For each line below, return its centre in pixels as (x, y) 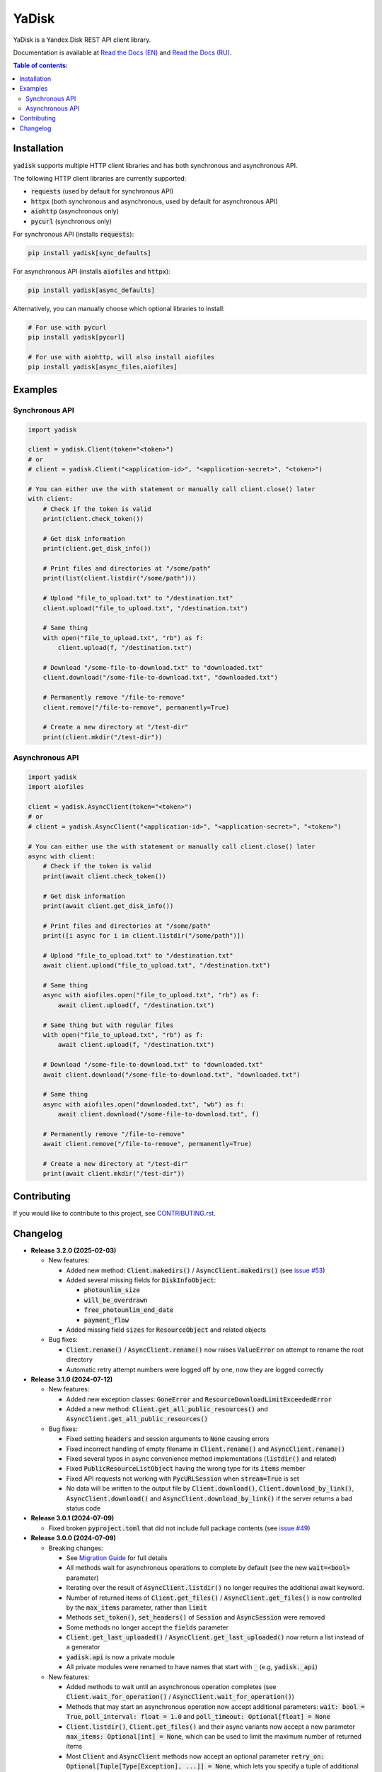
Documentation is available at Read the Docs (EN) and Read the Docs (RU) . (122, 52)
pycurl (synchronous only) (71, 221)
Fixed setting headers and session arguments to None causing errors (168, 1439)
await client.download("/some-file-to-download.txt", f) (158, 1114)
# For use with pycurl (67, 327)
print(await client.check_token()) (104, 876)
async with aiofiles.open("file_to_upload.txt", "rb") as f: (151, 995)
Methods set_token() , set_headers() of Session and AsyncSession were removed (196, 1617)
